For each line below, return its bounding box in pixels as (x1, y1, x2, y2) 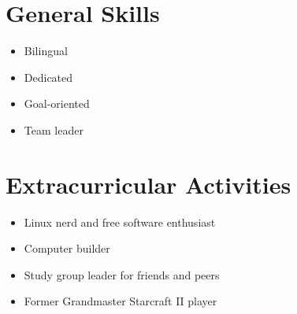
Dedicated (24, 68, 73, 85)
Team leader (24, 121, 84, 138)
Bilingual (24, 42, 68, 59)
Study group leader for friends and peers (24, 266, 220, 283)
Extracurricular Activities (6, 168, 291, 200)
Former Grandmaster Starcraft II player (24, 293, 217, 309)
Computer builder (24, 240, 110, 257)
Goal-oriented (24, 95, 90, 112)
